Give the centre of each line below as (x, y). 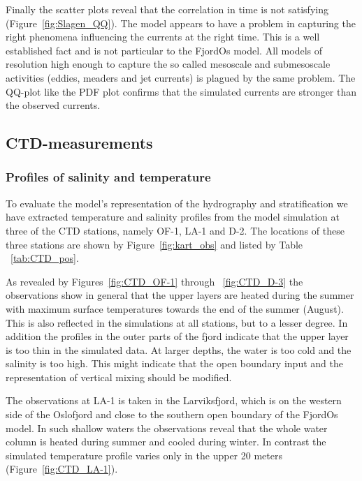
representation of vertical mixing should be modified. (119, 377)
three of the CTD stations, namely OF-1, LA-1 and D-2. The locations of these (175, 230)
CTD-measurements (79, 143)
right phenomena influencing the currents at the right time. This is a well (163, 37)
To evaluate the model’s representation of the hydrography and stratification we (177, 203)
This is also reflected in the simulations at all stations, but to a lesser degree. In (177, 322)
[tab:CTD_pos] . (45, 258)
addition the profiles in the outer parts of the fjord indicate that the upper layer (177, 336)
